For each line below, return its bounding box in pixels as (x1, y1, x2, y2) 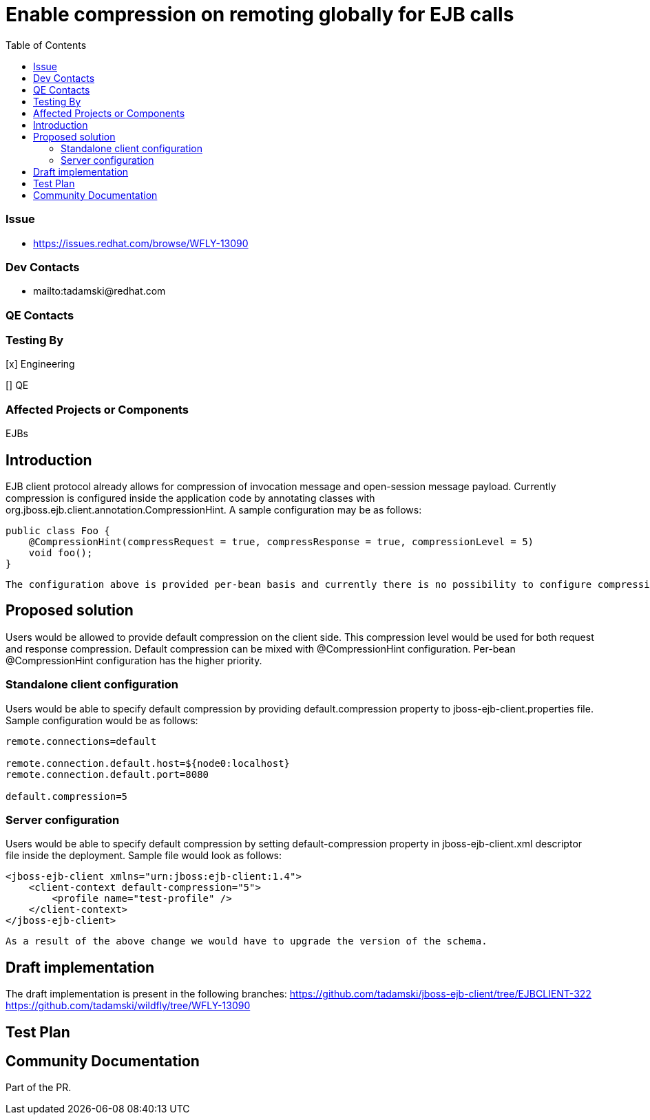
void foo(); (28, 547, 93, 558)
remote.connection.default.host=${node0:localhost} (6, 757, 291, 769)
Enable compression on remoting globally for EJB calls (6, 3, 514, 26)
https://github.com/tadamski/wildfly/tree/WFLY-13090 (6, 1000, 251, 1012)
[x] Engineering (6, 358, 75, 370)
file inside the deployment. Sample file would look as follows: (6, 849, 282, 862)
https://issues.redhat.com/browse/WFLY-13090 (33, 237, 249, 249)
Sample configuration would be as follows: (6, 714, 198, 726)
